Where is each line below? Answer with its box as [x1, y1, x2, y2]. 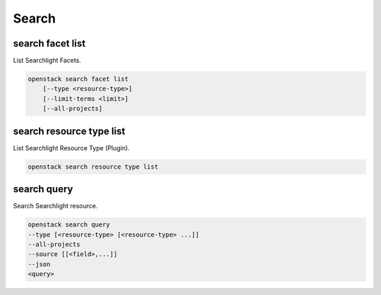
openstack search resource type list [28, 162, 159, 171]
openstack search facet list [28, 75, 129, 83]
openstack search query [28, 221, 111, 229]
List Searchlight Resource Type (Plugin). [13, 143, 130, 152]
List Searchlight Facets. [13, 56, 81, 65]
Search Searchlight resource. [13, 202, 98, 210]
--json [28, 260, 51, 268]
